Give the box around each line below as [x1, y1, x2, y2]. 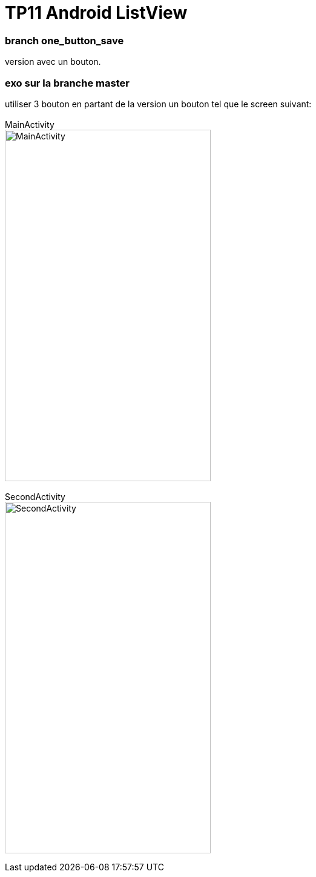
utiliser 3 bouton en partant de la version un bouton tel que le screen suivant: [5, 98, 312, 109]
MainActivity [5, 119, 54, 130]
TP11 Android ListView [5, 2, 188, 23]
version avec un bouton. [5, 56, 101, 67]
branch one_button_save [5, 34, 124, 47]
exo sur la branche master [5, 76, 130, 89]
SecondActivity [5, 491, 65, 502]
